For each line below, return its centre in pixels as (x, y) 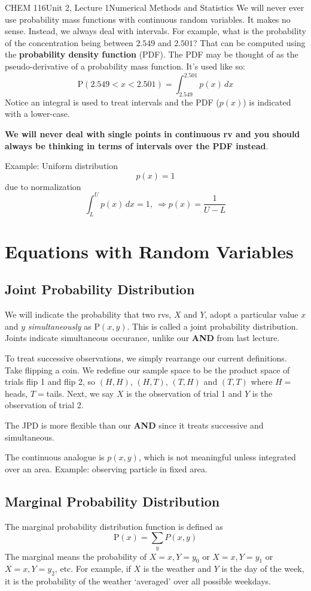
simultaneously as (60, 326)
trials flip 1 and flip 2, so (50, 382)
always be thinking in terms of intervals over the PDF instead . (137, 145)
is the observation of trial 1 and (184, 393)
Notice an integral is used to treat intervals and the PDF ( (112, 102)
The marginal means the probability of (76, 556)
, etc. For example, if (93, 569)
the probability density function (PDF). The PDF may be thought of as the (152, 54)
